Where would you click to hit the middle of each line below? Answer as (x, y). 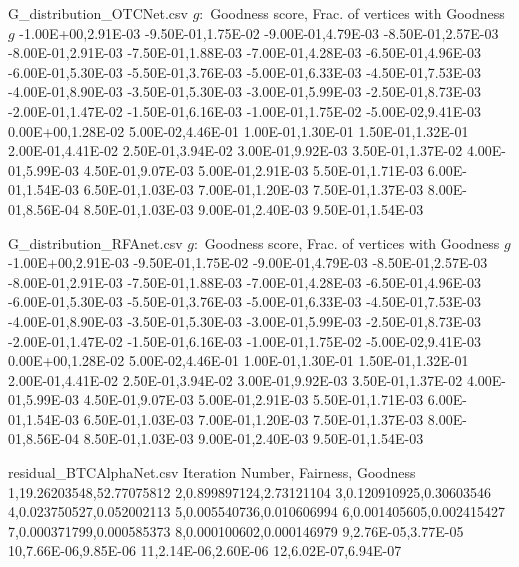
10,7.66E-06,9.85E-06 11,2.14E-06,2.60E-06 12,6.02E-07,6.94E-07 (205, 550)
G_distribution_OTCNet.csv (98, 13)
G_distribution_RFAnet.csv (95, 242)
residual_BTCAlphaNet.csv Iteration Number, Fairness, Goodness (212, 472)
